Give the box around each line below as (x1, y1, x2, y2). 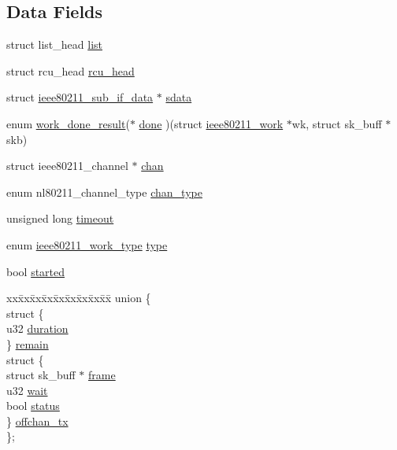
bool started (6, 263, 65, 279)
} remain (6, 335, 49, 352)
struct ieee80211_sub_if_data (6, 89, 154, 105)
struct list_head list (6, 36, 102, 53)
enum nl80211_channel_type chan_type (6, 183, 202, 200)
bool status (6, 397, 60, 414)
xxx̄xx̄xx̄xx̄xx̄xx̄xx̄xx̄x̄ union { (6, 290, 151, 306)
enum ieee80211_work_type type (6, 236, 168, 253)
